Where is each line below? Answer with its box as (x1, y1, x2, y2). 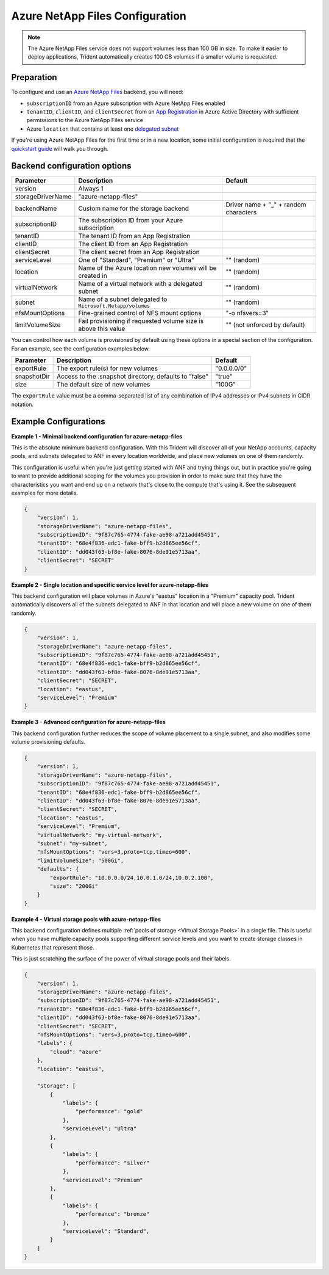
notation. (11, 401, 34, 408)
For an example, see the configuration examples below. (11, 345, 150, 352)
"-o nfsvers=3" (225, 309, 269, 318)
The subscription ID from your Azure (78, 216, 183, 225)
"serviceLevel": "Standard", (62, 1227, 150, 1235)
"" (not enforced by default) (225, 321, 305, 329)
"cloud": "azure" (49, 1048, 102, 1055)
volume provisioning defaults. (11, 738, 85, 746)
